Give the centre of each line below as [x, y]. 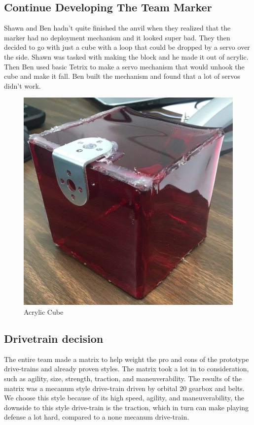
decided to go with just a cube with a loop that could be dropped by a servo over [127, 47]
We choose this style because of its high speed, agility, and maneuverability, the [124, 398]
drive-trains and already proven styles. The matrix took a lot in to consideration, [127, 369]
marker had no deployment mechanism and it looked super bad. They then [117, 37]
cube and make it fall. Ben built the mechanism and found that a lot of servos [122, 76]
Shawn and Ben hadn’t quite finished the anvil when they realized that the [117, 28]
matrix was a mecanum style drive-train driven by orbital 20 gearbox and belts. [124, 388]
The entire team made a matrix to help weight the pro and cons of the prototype [127, 359]
